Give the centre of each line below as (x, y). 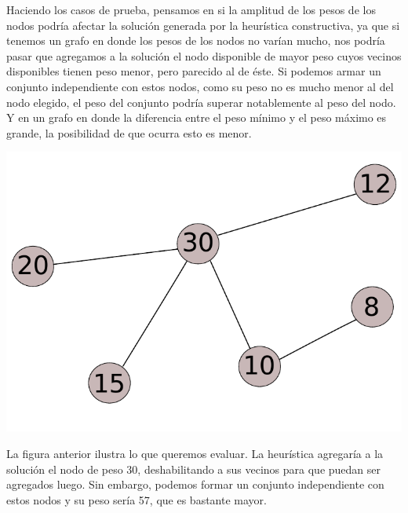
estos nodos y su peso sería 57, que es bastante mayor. (137, 499)
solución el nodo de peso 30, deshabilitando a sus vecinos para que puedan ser (194, 469)
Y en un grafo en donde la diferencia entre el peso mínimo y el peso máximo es (197, 117)
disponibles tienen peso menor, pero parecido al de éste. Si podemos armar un (194, 71)
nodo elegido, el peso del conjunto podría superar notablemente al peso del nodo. (201, 102)
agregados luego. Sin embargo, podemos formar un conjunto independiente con (195, 484)
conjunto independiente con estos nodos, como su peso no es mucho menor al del (200, 86)
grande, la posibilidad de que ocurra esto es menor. (129, 132)
